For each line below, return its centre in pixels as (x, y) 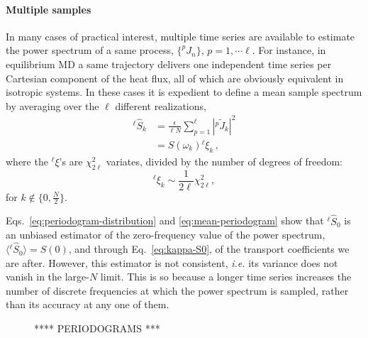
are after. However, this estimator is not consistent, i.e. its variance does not (172, 262)
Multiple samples (49, 9)
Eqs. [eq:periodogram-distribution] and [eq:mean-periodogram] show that (165, 220)
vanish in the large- (48, 277)
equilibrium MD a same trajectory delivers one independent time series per (169, 64)
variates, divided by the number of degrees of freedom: (224, 161)
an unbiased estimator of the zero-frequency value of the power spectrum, (166, 235)
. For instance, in (289, 50)
